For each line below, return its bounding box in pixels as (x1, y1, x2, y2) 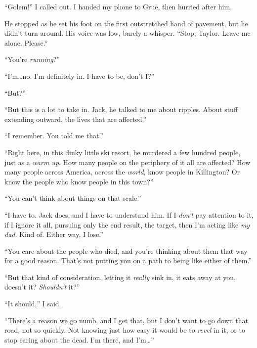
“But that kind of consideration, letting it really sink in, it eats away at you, (4, 272, 236, 282)
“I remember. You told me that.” (4, 130, 103, 141)
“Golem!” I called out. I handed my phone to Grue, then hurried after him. (4, 1, 232, 11)
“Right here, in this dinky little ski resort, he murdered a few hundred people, (4, 147, 241, 157)
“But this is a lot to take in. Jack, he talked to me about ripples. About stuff (4, 104, 238, 115)
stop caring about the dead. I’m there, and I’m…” (4, 334, 154, 345)
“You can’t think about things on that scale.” (4, 193, 141, 203)
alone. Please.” (4, 37, 48, 48)
